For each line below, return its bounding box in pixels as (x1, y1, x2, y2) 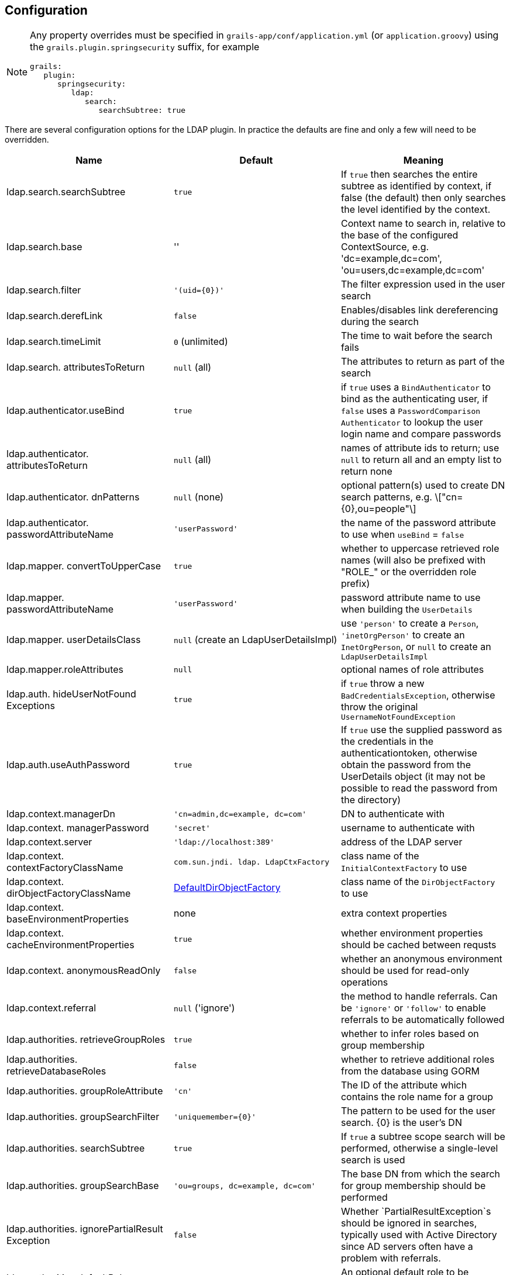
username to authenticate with (340, 822, 475, 834)
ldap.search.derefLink (6, 310, 103, 322)
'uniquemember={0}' (173, 1112, 256, 1121)
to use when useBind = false (340, 528, 464, 541)
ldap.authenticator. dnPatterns (6, 491, 140, 503)
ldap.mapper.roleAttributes (6, 664, 123, 676)
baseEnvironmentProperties (6, 913, 129, 925)
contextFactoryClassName (6, 862, 123, 874)
